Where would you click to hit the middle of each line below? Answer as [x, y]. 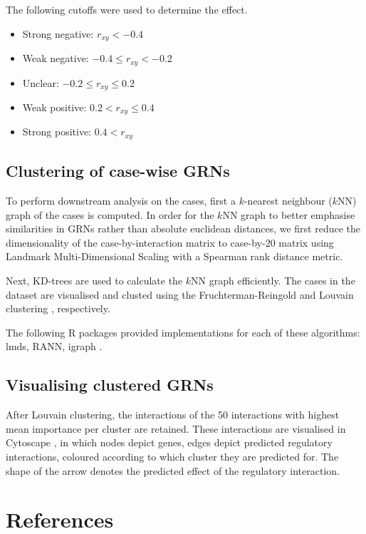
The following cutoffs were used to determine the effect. [127, 9]
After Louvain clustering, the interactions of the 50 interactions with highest [173, 415]
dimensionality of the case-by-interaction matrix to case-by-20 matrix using [170, 242]
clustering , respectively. [58, 308]
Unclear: [41, 82]
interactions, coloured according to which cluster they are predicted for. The [172, 456]
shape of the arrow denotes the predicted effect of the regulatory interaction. [173, 470]
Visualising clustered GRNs [110, 385]
